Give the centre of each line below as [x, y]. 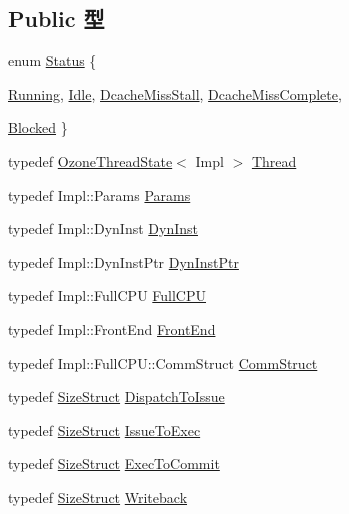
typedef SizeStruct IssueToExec [104, 429]
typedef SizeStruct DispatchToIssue [116, 396]
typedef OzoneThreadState [90, 160]
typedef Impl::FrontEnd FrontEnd [112, 328]
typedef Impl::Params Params [99, 194]
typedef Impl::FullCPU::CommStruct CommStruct [163, 362]
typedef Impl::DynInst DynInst [103, 228]
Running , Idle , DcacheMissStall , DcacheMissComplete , [175, 93]
